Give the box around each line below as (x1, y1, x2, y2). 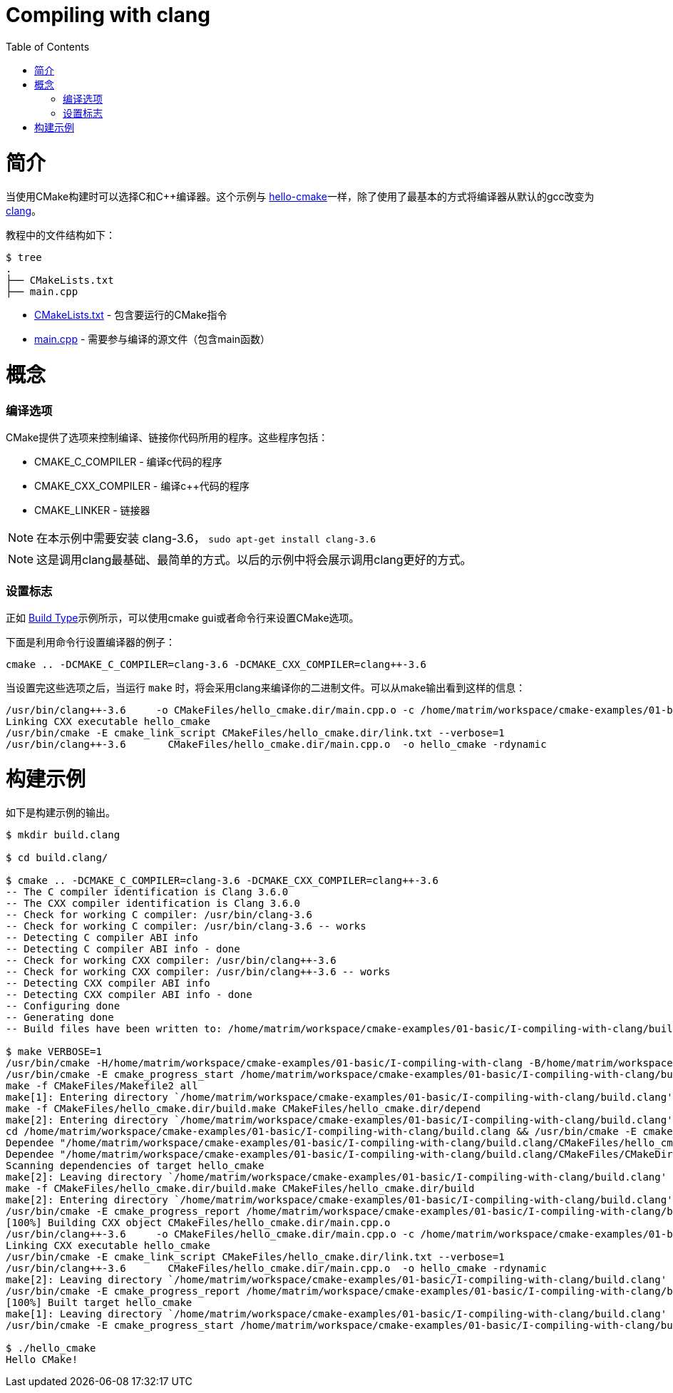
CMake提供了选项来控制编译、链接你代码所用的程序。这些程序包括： (6, 431, 329, 444)
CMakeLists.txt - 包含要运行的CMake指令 (34, 309, 227, 322)
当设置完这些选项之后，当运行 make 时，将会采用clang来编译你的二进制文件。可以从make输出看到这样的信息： (6, 681, 526, 694)
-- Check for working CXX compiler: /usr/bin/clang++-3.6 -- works (6, 966, 391, 978)
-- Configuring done (6, 1000, 120, 1012)
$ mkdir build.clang (6, 829, 120, 841)
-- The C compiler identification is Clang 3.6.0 (6, 886, 289, 898)
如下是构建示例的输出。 (6, 806, 115, 819)
